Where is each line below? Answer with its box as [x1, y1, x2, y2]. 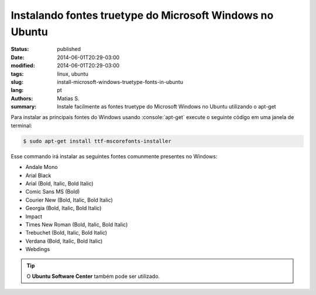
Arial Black [25, 172, 51, 179]
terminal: [11, 122, 32, 129]
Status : [11, 46, 29, 53]
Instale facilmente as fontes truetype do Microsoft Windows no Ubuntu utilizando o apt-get [57, 103, 276, 110]
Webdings [25, 246, 50, 253]
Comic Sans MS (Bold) [25, 188, 80, 195]
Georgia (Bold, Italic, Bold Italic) [25, 205, 102, 212]
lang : [11, 87, 24, 94]
